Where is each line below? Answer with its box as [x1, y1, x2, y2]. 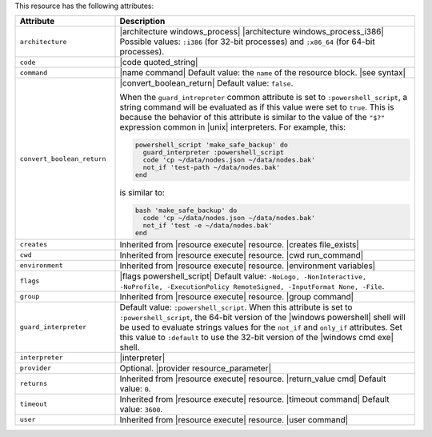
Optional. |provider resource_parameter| [119, 363, 272, 374]
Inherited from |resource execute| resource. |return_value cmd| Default [119, 373, 386, 384]
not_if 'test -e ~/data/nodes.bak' [142, 221, 273, 230]
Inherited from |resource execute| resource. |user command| [119, 414, 349, 425]
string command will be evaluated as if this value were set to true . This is [119, 102, 394, 113]
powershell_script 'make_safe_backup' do [134, 141, 288, 150]
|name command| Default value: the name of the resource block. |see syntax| [119, 67, 406, 78]
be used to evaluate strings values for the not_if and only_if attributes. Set [119, 321, 403, 332]
